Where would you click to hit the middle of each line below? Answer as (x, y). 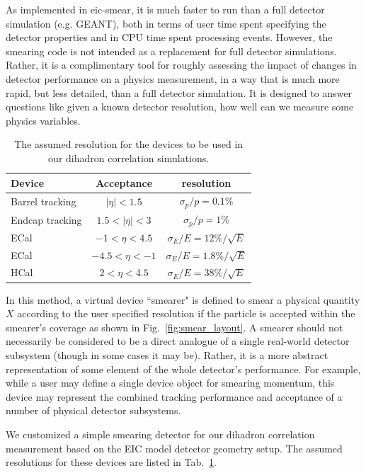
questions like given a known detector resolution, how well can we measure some (180, 107)
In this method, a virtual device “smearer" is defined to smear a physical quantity (183, 299)
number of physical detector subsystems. (93, 410)
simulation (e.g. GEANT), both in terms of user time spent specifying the (166, 23)
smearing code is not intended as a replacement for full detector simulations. (171, 51)
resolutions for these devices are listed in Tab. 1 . (111, 462)
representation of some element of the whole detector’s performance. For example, (183, 369)
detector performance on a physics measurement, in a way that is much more (173, 78)
